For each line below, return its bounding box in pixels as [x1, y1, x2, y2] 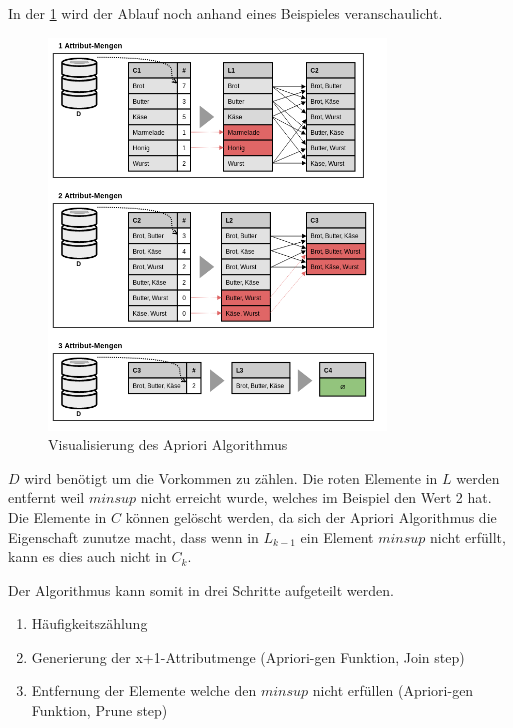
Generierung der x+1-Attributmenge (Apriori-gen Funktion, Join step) [31, 646, 465, 667]
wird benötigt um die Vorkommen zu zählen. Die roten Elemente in [24, 467, 438, 488]
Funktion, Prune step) [31, 700, 168, 721]
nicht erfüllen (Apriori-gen [312, 680, 474, 701]
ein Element [300, 526, 374, 547]
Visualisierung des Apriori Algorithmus [48, 434, 288, 455]
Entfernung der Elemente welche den [31, 680, 257, 701]
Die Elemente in [8, 506, 107, 527]
